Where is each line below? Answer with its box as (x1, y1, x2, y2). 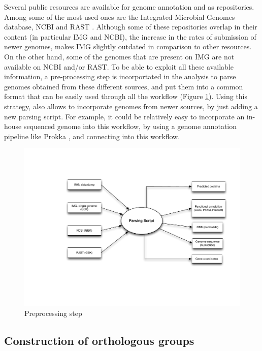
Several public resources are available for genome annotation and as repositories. (4, 2, 254, 12)
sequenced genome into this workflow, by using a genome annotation (23, 121, 237, 132)
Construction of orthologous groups (4, 333, 194, 348)
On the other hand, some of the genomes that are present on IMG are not (4, 51, 235, 61)
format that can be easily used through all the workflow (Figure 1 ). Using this (4, 91, 248, 102)
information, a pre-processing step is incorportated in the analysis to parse (4, 71, 236, 82)
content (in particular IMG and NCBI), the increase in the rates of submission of (4, 31, 256, 42)
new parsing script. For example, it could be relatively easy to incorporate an (4, 111, 245, 121)
